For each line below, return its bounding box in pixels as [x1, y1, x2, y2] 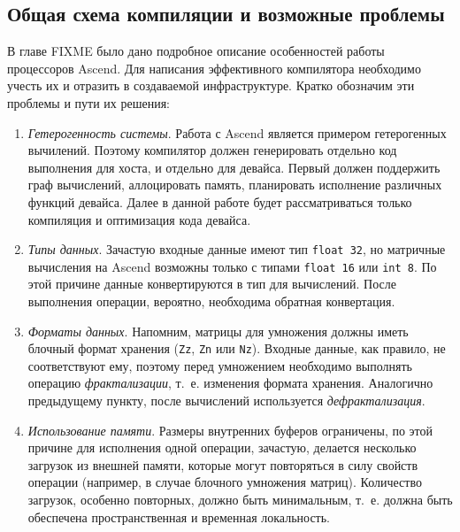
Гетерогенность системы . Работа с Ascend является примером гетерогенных [27, 123, 447, 142]
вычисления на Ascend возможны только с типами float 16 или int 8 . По [27, 257, 437, 275]
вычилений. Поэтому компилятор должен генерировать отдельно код [27, 141, 397, 159]
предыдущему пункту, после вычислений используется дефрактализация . [27, 391, 425, 410]
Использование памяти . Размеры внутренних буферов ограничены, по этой [27, 420, 433, 439]
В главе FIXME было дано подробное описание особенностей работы [7, 42, 385, 60]
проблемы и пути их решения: [7, 93, 170, 112]
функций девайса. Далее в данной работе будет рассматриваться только [27, 192, 412, 211]
